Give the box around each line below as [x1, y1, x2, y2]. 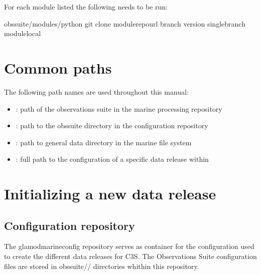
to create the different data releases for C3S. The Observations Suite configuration [4, 251, 257, 261]
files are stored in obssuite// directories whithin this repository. [4, 260, 199, 271]
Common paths [4, 57, 112, 78]
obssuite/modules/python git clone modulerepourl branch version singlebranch [4, 18, 245, 29]
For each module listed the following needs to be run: [4, 2, 168, 12]
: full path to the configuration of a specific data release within [16, 154, 209, 164]
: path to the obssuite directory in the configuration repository [16, 120, 208, 131]
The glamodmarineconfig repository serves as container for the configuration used [4, 241, 254, 251]
